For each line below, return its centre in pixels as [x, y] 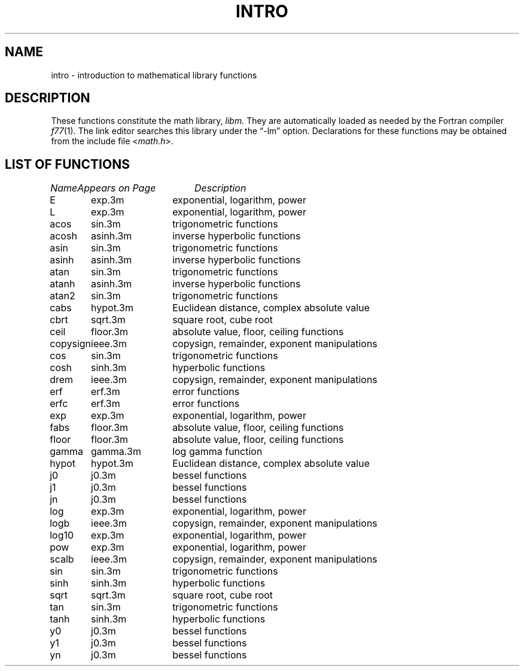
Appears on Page [117, 188]
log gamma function [217, 452]
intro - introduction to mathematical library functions [154, 75]
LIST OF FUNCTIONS [67, 164]
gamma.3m [116, 452]
